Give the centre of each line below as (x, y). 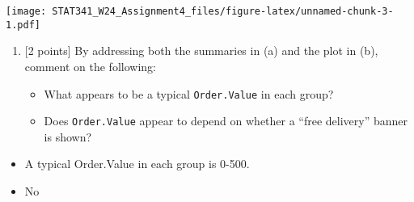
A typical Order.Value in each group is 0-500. (137, 164)
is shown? (68, 136)
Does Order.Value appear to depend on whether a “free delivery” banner (226, 121)
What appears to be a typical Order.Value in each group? (189, 93)
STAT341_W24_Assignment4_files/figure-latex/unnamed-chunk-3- (223, 11)
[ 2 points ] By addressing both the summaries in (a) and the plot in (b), (201, 50)
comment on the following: (90, 66)
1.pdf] (23, 25)
